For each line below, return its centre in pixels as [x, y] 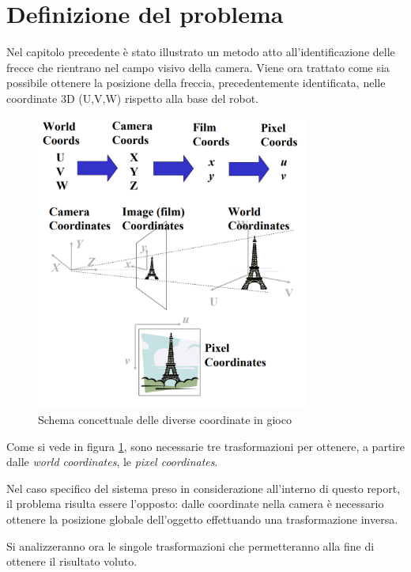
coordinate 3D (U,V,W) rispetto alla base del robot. [132, 98]
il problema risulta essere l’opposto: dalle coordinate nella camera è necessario [195, 504]
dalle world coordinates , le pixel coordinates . [112, 462]
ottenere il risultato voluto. [72, 561]
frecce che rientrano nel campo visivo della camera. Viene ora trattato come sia [198, 67]
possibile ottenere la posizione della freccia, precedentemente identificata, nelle [196, 83]
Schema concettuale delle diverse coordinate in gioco [165, 420]
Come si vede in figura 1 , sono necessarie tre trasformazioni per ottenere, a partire [205, 446]
